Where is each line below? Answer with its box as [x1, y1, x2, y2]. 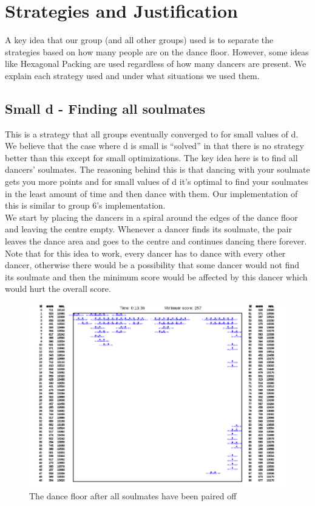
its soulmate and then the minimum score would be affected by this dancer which [5, 270, 308, 283]
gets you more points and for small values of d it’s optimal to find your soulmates [5, 175, 308, 188]
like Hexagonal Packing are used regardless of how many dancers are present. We [5, 57, 307, 70]
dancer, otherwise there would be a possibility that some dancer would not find [5, 258, 300, 271]
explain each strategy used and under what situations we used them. [5, 69, 260, 81]
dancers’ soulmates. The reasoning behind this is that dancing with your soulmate [5, 163, 310, 176]
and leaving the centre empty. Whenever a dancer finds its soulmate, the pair [5, 223, 292, 235]
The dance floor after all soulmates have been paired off [29, 489, 237, 502]
